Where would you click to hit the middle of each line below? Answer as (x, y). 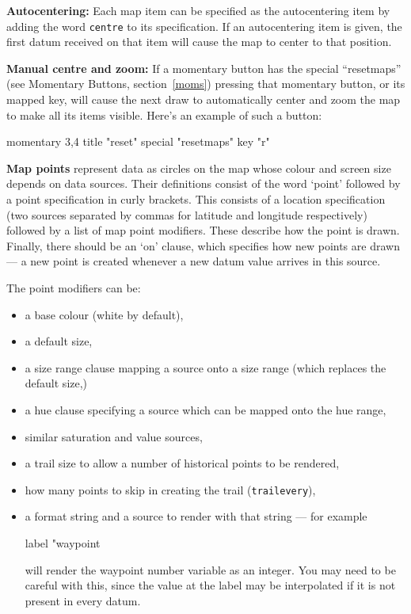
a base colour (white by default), (104, 314)
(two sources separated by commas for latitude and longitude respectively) (187, 214)
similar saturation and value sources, (114, 436)
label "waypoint (63, 542)
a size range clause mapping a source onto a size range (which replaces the (205, 367)
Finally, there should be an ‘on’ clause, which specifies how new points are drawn (203, 245)
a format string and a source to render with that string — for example (196, 516)
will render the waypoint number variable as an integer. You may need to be (210, 569)
